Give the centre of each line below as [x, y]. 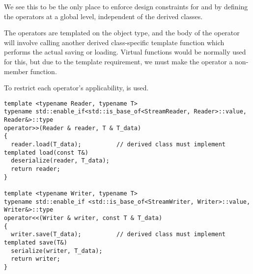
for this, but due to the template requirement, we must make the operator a [118, 61]
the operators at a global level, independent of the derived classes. [103, 16]
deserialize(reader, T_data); [60, 161]
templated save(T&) [36, 242]
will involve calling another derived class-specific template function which [114, 42]
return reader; [36, 169]
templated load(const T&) [46, 152]
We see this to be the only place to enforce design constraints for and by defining [126, 6]
